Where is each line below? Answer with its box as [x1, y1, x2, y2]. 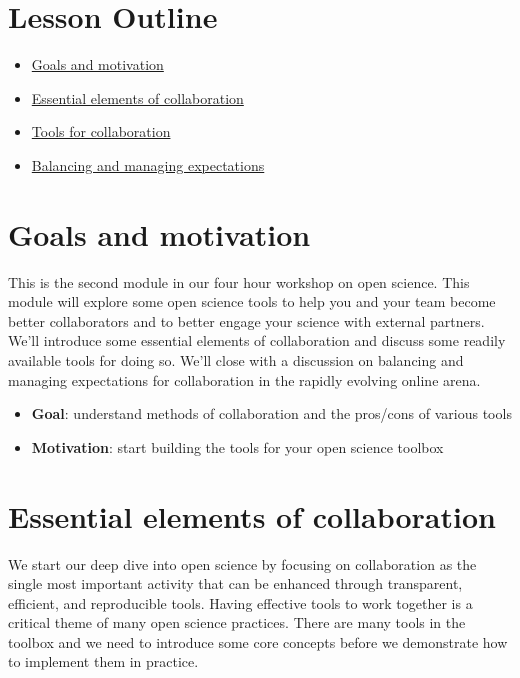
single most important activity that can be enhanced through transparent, [8, 573, 463, 594]
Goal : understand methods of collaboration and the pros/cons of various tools [31, 403, 512, 424]
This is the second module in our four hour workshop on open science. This [8, 271, 470, 292]
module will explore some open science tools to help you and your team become [8, 291, 496, 312]
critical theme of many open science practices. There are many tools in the [8, 612, 466, 633]
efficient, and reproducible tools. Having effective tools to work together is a [8, 592, 473, 613]
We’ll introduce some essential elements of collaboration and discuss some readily [8, 330, 506, 351]
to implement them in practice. [8, 651, 199, 672]
